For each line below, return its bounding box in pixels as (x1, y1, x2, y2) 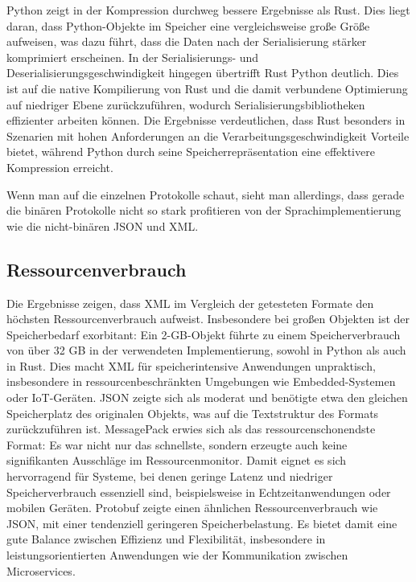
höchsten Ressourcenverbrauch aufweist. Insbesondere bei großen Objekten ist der (6, 310, 410, 327)
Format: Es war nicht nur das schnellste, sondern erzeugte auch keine (6, 436, 348, 453)
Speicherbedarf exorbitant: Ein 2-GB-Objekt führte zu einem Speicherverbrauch (6, 326, 401, 342)
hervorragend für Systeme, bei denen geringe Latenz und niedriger (6, 468, 333, 485)
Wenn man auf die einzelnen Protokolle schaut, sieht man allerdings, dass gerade (6, 186, 405, 203)
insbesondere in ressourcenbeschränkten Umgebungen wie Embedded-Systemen (6, 373, 396, 390)
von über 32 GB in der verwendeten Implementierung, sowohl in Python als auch (6, 342, 406, 359)
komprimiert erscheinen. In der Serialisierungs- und (6, 48, 259, 65)
